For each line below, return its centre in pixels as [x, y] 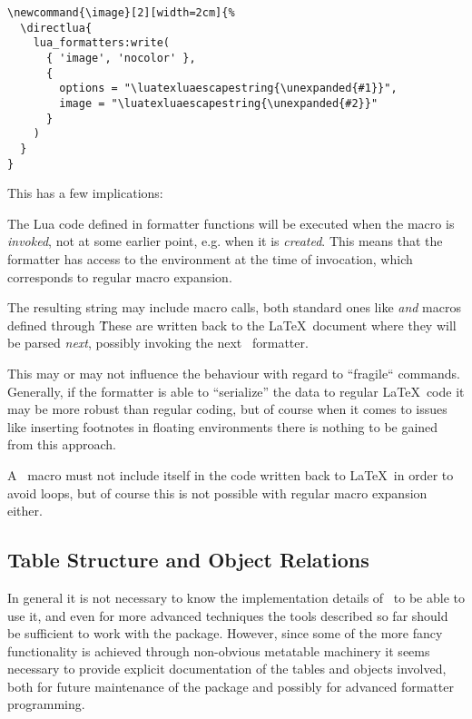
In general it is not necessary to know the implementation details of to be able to [236, 597]
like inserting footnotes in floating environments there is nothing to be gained [223, 426]
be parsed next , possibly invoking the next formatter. [158, 343]
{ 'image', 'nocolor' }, [121, 58]
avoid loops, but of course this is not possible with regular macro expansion [217, 492]
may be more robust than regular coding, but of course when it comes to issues [227, 409]
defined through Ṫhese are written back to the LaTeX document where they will [232, 325]
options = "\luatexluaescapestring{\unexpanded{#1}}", [228, 89]
